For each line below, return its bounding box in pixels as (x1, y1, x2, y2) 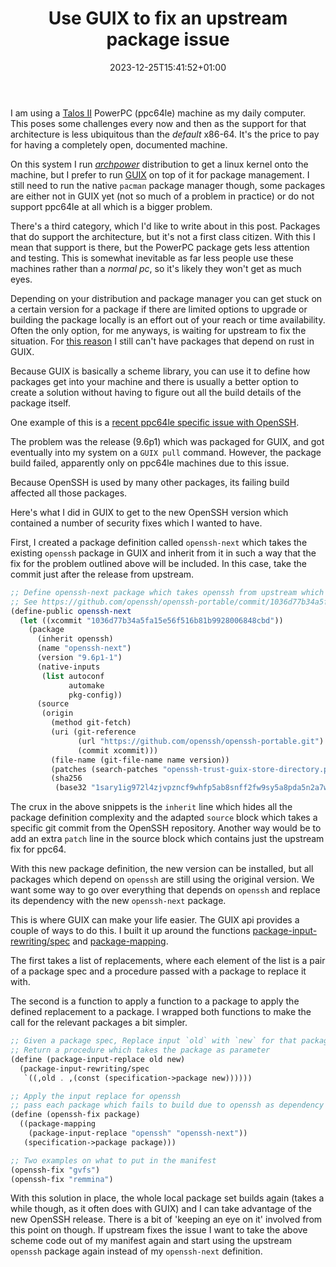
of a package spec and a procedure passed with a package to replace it (10, 965, 307, 977)
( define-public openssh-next (10, 606, 132, 616)
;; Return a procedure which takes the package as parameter (10, 1045, 271, 1056)
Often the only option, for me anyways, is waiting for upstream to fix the (10, 324, 307, 336)
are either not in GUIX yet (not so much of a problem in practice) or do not (10, 190, 315, 202)
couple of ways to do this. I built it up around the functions (10, 925, 251, 937)
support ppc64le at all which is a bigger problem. (10, 200, 213, 212)
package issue (106, 28, 230, 51)
